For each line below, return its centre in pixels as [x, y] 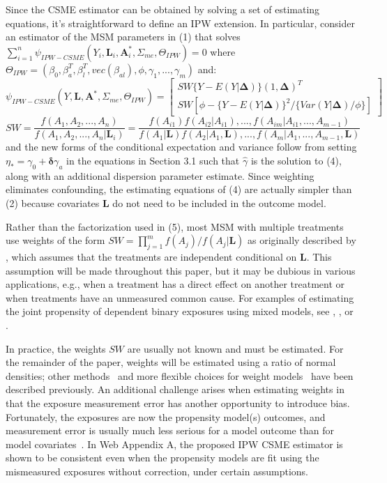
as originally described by [302, 240]
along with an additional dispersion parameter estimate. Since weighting [160, 175]
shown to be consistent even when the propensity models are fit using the [162, 458]
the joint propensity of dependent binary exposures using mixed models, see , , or [180, 311]
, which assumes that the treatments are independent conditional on [151, 256]
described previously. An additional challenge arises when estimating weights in [175, 389]
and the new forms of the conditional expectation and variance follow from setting [181, 147]
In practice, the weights [56, 348]
